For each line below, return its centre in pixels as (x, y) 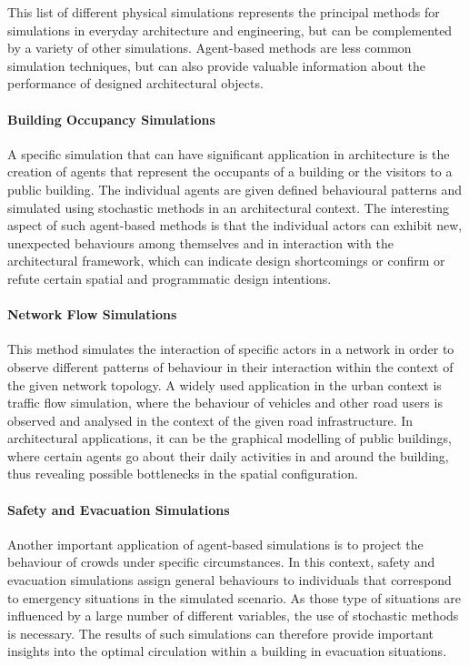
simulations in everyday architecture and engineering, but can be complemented (230, 30)
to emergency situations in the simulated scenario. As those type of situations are (234, 597)
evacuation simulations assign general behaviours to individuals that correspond (230, 580)
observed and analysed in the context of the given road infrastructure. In (210, 420)
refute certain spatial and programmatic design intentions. (170, 278)
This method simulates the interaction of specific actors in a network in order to (231, 349)
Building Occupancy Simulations (111, 119)
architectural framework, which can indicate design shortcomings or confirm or (226, 261)
